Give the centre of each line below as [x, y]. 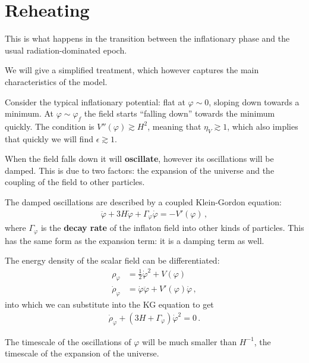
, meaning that [174, 126]
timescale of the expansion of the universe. [82, 353]
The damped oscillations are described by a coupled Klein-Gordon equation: [143, 202]
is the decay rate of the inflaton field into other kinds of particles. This [172, 228]
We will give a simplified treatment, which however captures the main [132, 70]
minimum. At [29, 113]
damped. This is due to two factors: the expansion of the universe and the [140, 170]
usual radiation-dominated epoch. [66, 50]
